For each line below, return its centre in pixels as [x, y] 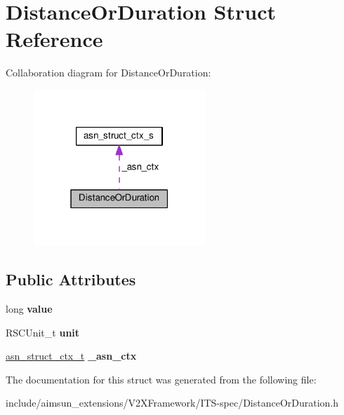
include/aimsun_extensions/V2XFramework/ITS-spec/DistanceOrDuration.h [172, 403]
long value [29, 308]
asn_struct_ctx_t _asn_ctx [71, 356]
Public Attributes [71, 279]
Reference [54, 39]
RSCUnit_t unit [43, 332]
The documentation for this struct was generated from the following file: [161, 379]
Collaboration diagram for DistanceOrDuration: [108, 73]
